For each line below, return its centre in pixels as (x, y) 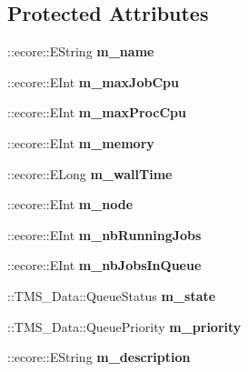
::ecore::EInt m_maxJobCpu (93, 81)
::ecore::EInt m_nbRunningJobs (104, 234)
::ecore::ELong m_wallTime (90, 173)
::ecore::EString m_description (99, 357)
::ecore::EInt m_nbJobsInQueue (104, 265)
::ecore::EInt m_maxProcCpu (97, 112)
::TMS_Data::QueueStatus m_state (112, 295)
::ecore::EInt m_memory (81, 142)
